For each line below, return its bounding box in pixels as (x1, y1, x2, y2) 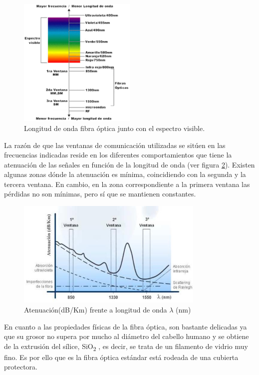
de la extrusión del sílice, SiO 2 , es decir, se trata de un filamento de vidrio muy (4, 340, 248, 352)
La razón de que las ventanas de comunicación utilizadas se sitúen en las (4, 139, 226, 150)
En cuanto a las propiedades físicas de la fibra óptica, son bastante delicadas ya (4, 321, 247, 331)
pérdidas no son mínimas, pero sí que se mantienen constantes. (4, 188, 196, 199)
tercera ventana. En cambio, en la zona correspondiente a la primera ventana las (4, 178, 250, 189)
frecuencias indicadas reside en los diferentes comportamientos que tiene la (4, 149, 232, 160)
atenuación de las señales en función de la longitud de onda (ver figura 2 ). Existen (4, 159, 255, 169)
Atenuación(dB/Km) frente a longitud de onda (24, 304, 167, 314)
